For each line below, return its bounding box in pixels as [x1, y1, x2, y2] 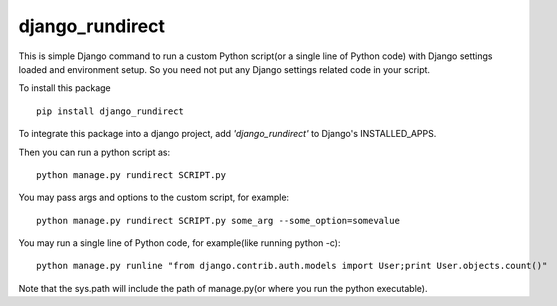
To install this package [18, 82, 111, 94]
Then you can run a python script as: [18, 146, 171, 158]
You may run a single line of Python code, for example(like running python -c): [18, 237, 341, 249]
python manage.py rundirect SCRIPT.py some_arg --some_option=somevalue [36, 215, 400, 226]
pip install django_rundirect [36, 105, 185, 117]
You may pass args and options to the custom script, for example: [18, 191, 290, 204]
